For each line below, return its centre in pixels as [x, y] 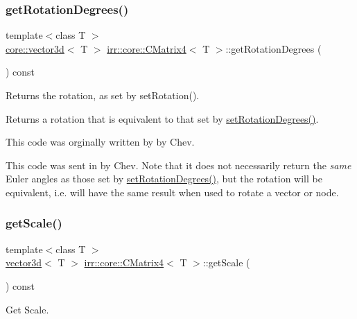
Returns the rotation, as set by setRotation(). [103, 95]
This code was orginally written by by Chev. [100, 142]
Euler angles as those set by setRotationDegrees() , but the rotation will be [164, 179]
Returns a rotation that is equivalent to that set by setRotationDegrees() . [162, 118]
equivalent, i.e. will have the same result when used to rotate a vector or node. [172, 192]
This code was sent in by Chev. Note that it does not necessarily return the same [178, 165]
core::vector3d [35, 48]
